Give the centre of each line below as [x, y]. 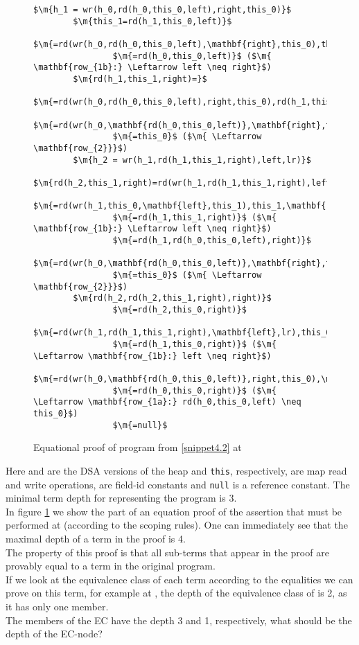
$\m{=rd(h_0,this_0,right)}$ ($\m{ [194, 390]
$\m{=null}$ [140, 425]
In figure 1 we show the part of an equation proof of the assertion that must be [174, 511]
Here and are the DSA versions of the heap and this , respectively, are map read [176, 470]
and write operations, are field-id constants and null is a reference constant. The [178, 484]
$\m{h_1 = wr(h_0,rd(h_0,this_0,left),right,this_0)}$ [163, 10]
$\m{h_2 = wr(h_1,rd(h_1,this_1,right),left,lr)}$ [192, 160]
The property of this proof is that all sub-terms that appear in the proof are [167, 552]
